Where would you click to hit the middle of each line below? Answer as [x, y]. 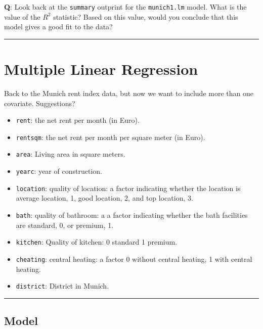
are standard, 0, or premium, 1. [65, 225]
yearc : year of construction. [59, 171]
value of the [22, 16]
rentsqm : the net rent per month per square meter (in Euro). [111, 137]
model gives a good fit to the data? [58, 27]
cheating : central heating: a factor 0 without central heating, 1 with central [134, 258]
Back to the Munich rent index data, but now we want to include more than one [129, 93]
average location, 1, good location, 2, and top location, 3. [104, 198]
